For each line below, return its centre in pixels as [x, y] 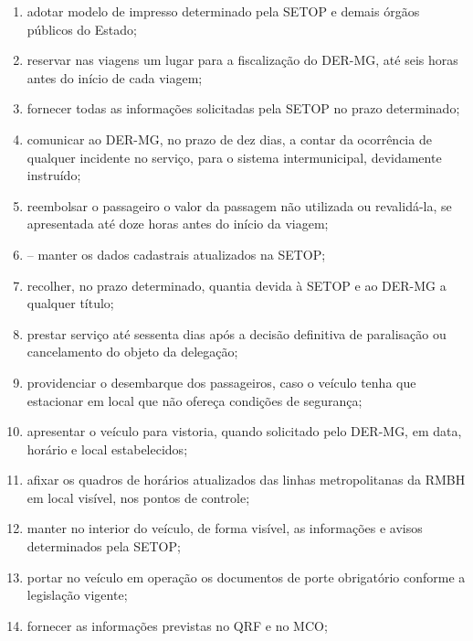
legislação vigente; [77, 595]
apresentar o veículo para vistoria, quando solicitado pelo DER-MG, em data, [244, 431]
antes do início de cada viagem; [115, 77]
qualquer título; [70, 303]
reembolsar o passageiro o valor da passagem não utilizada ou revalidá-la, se [239, 205]
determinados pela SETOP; [104, 546]
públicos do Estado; [82, 29]
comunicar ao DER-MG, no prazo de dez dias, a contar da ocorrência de [229, 139]
